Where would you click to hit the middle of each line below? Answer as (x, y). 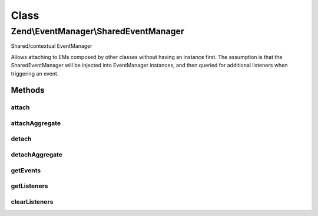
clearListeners (32, 202)
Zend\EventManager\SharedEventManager (98, 31)
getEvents (26, 170)
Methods (28, 91)
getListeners (29, 186)
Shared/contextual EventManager (52, 46)
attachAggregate (36, 123)
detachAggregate (37, 155)
